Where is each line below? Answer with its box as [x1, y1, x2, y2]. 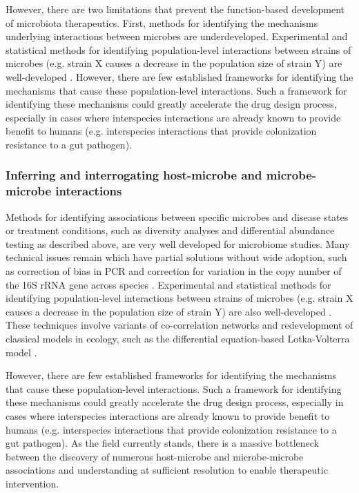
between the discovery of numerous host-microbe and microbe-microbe [6, 449, 304, 463]
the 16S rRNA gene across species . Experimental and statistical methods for [6, 277, 331, 291]
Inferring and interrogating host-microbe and [6, 166, 262, 184]
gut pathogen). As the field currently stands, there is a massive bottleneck [6, 436, 320, 450]
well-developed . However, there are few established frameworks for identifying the [6, 69, 353, 84]
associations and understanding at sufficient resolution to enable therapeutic [6, 463, 328, 477]
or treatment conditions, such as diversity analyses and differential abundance [6, 223, 335, 238]
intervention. [6, 476, 59, 490]
